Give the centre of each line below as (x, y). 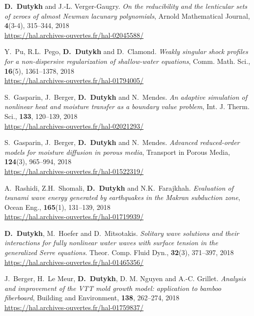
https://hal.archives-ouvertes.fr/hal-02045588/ (74, 35)
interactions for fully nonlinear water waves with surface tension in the (111, 243)
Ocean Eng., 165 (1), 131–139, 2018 (57, 207)
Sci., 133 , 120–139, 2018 (41, 116)
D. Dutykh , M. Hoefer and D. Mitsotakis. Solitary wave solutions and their (122, 233)
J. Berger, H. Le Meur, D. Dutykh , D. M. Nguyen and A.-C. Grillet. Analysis (125, 278)
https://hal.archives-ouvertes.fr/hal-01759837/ (74, 307)
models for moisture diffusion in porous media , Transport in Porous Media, (117, 152)
